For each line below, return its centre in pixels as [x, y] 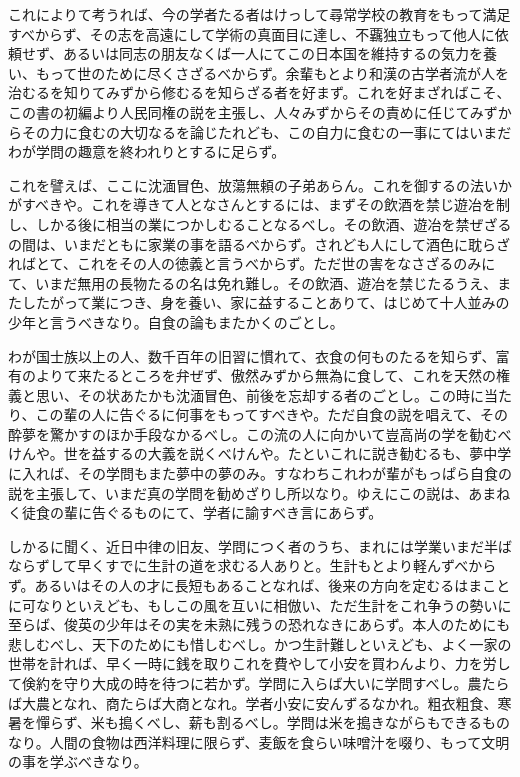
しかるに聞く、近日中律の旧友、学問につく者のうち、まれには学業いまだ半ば [260, 545]
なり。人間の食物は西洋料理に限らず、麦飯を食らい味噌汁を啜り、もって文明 [259, 741]
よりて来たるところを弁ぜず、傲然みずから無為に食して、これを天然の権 [272, 375]
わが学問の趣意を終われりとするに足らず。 [147, 151]
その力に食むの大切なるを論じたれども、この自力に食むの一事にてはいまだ [266, 131]
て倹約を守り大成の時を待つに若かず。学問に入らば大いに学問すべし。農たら [259, 683]
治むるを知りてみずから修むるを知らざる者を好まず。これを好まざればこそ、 [259, 92]
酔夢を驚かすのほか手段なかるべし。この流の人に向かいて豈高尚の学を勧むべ [260, 433]
